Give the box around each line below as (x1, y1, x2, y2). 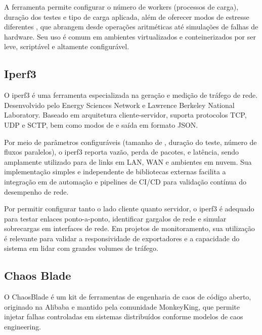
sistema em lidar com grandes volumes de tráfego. (4, 243, 158, 253)
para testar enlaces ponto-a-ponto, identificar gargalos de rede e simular (4, 213, 227, 224)
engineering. (4, 321, 41, 332)
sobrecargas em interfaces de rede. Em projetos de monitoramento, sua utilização (4, 223, 255, 234)
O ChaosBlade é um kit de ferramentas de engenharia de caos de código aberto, (4, 291, 251, 302)
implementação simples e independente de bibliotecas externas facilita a (4, 166, 226, 177)
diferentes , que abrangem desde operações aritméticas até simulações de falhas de (4, 21, 258, 32)
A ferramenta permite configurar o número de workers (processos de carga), (4, 2, 239, 12)
